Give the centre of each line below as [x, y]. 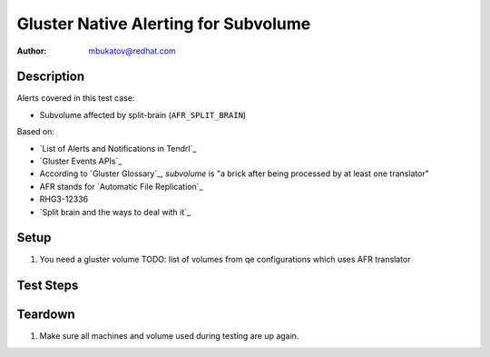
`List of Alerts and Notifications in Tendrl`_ [118, 148]
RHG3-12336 [64, 199]
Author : [32, 51]
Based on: [35, 132]
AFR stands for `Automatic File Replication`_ [121, 186]
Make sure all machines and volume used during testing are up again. [169, 336]
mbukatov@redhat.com [132, 51]
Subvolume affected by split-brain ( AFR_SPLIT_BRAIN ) [143, 114]
